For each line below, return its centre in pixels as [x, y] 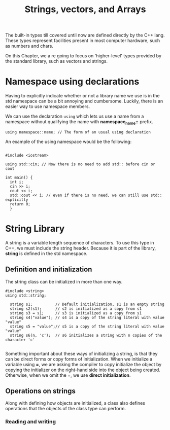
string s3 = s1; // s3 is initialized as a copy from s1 [76, 313]
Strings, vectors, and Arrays [85, 9]
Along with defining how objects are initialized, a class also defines [75, 403]
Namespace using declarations [72, 82]
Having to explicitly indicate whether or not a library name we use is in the [82, 96]
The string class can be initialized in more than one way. [64, 281]
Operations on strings [41, 391]
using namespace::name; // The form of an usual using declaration [78, 132]
